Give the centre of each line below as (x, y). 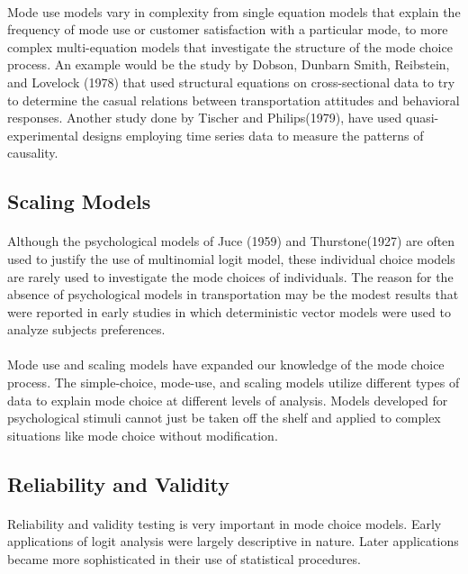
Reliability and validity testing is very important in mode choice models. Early (225, 523)
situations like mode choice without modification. (143, 435)
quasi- (423, 118)
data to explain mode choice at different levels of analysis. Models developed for (228, 400)
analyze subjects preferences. (86, 329)
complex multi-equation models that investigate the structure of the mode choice (230, 46)
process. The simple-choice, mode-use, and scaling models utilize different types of (234, 383)
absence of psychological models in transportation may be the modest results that (233, 294)
